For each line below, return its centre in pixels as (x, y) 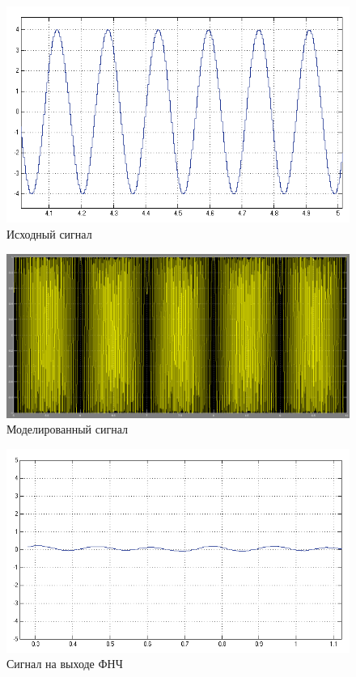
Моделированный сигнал (67, 429)
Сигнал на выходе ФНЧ (65, 664)
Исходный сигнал (49, 234)
